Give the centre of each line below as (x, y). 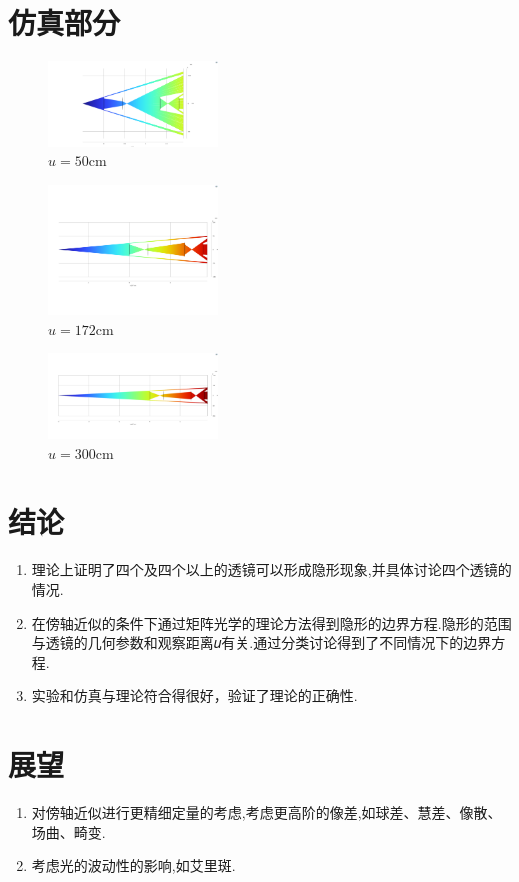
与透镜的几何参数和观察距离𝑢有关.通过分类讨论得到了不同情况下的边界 (261, 642)
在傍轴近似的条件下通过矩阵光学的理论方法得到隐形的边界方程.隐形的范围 (271, 622)
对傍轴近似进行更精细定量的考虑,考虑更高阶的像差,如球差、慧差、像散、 (266, 812)
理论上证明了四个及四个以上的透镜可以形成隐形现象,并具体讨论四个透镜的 (271, 569)
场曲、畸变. (68, 831)
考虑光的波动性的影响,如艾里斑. (133, 865)
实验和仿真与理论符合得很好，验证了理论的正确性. (194, 695)
